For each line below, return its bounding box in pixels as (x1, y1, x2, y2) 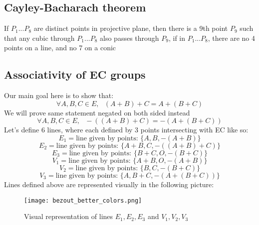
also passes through (100, 32, 159, 43)
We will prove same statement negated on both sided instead (4, 107, 190, 117)
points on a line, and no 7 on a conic (4, 42, 116, 53)
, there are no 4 (208, 32, 255, 43)
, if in (168, 32, 186, 43)
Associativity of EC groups (4, 67, 146, 82)
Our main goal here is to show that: (4, 90, 114, 101)
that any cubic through (4, 32, 75, 43)
